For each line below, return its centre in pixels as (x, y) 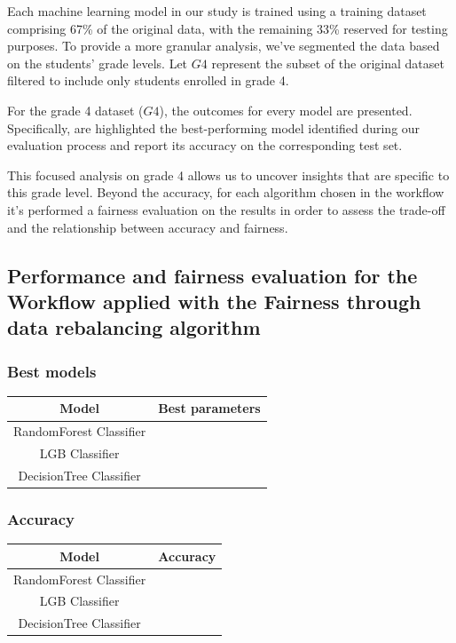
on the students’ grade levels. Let (98, 63)
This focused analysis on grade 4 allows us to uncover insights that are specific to (228, 175)
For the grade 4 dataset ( (75, 110)
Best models (52, 371)
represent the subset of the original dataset (328, 63)
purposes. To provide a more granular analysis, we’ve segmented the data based (224, 46)
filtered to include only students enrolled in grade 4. (148, 80)
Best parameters (209, 408)
